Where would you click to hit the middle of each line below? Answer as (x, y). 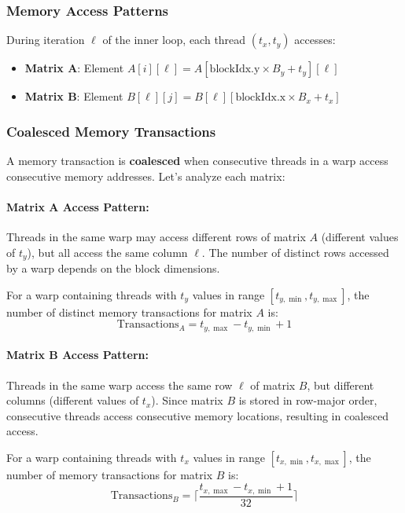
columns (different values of (73, 400)
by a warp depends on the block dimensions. (113, 268)
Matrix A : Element (74, 68)
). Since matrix (187, 400)
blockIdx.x (261, 98)
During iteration (46, 40)
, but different (341, 385)
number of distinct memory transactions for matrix (129, 311)
